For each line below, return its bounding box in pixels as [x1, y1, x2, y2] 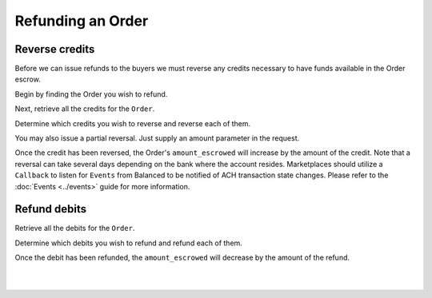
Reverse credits [14, 42, 95, 56]
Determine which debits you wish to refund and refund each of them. [14, 238, 243, 248]
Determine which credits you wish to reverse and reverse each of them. [14, 118, 251, 128]
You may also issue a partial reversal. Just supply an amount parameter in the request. [14, 133, 300, 143]
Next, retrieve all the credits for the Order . [14, 104, 155, 113]
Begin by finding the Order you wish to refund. [14, 89, 168, 99]
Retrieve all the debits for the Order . [14, 224, 135, 233]
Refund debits [14, 202, 87, 216]
